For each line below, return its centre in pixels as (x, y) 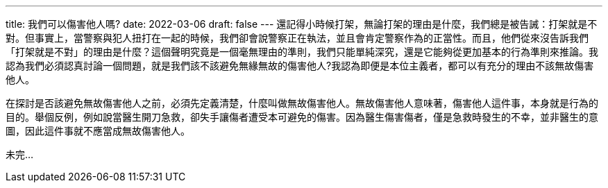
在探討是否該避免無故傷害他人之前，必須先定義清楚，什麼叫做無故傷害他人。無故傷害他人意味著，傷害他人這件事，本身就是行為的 (302, 103)
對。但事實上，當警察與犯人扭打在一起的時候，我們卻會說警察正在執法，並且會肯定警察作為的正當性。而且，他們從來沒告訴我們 (297, 38)
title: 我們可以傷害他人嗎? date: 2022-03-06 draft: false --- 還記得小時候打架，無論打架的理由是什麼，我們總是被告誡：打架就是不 (302, 24)
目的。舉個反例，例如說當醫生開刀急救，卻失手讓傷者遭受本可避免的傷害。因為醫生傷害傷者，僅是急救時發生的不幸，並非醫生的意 (302, 117)
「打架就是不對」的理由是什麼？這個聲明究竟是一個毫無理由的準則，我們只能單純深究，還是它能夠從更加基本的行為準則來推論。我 (302, 52)
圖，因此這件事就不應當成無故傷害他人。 (98, 131)
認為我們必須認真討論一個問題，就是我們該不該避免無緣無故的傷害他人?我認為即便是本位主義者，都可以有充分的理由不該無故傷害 (300, 66)
